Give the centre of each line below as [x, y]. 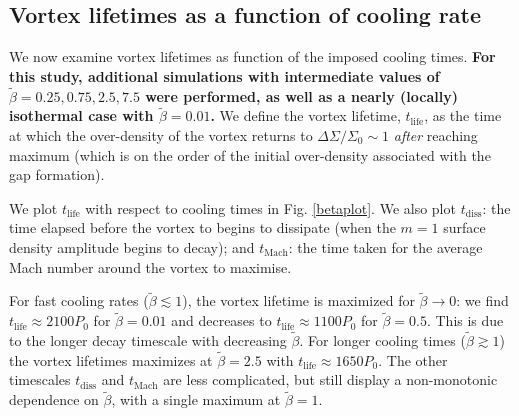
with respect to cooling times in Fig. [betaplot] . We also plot [270, 207]
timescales [40, 379]
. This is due [465, 320]
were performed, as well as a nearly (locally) [301, 95]
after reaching [435, 135]
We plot [33, 207]
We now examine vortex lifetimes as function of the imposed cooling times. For [252, 56]
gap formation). [57, 174]
